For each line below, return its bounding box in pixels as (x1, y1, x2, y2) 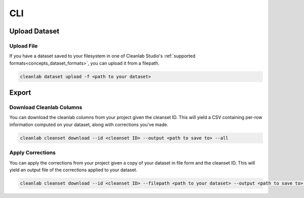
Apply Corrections (9, 149, 56, 156)
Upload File (9, 42, 38, 49)
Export (9, 89, 31, 97)
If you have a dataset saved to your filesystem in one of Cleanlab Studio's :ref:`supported (9, 53, 196, 59)
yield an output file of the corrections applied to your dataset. (9, 167, 138, 173)
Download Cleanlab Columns (9, 104, 83, 111)
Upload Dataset (9, 27, 60, 35)
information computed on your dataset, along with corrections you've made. (9, 122, 168, 128)
